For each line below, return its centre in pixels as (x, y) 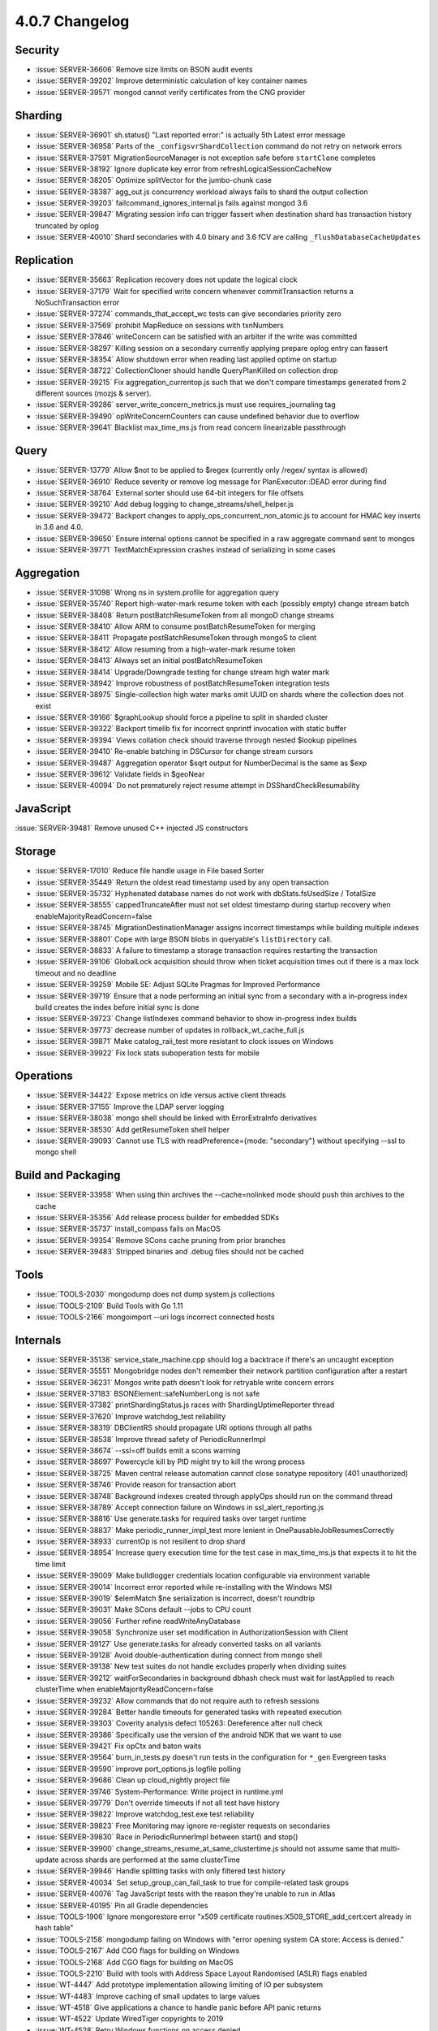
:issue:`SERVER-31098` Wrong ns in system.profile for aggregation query (157, 592)
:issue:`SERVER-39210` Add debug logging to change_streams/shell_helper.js (165, 505)
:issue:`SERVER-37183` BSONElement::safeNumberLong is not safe (148, 1393)
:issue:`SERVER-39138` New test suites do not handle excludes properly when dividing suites (191, 1666)
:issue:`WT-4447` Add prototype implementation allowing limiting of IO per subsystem (179, 1985)
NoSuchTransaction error (77, 302)
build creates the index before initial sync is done (117, 1007)
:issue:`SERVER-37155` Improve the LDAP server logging (130, 1106)
